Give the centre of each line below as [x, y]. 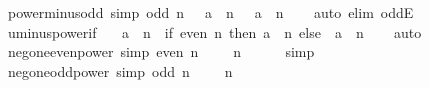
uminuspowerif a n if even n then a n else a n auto [214, 31]
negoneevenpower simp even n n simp [161, 51]
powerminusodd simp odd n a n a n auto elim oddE [210, 12]
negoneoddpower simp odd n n [120, 70]
